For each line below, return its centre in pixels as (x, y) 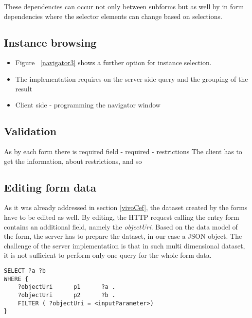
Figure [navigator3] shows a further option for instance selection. (113, 62)
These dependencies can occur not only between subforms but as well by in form (124, 6)
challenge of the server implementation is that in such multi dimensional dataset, (125, 245)
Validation (30, 131)
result (24, 88)
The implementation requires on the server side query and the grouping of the (132, 79)
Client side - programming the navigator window (88, 105)
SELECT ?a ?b (25, 271)
